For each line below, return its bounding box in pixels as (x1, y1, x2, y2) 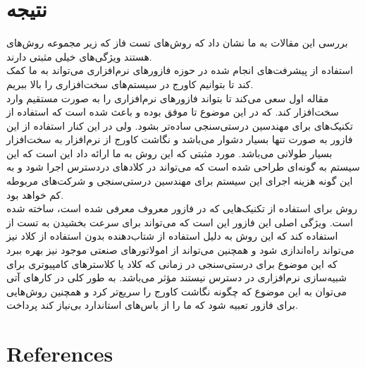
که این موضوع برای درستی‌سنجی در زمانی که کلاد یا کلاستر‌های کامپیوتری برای (6, 256, 338, 271)
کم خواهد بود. (6, 187, 64, 202)
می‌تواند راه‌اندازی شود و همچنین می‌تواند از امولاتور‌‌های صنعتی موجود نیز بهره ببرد (6, 243, 354, 257)
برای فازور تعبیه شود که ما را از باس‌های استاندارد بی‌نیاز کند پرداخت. (6, 298, 298, 312)
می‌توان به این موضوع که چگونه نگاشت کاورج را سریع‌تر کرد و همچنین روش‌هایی (6, 283, 347, 298)
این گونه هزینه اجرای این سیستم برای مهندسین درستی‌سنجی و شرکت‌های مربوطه (6, 173, 353, 188)
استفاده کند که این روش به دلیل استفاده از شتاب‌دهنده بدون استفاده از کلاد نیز (6, 228, 338, 243)
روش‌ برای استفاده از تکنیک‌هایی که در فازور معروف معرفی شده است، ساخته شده (6, 201, 358, 216)
